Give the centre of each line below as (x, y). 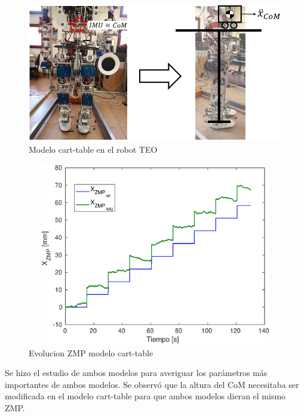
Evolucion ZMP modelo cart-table (91, 352)
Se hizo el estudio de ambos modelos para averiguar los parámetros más (136, 373)
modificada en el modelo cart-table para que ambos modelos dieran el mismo (145, 396)
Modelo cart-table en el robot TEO (93, 150)
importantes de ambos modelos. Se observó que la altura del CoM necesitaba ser (152, 384)
